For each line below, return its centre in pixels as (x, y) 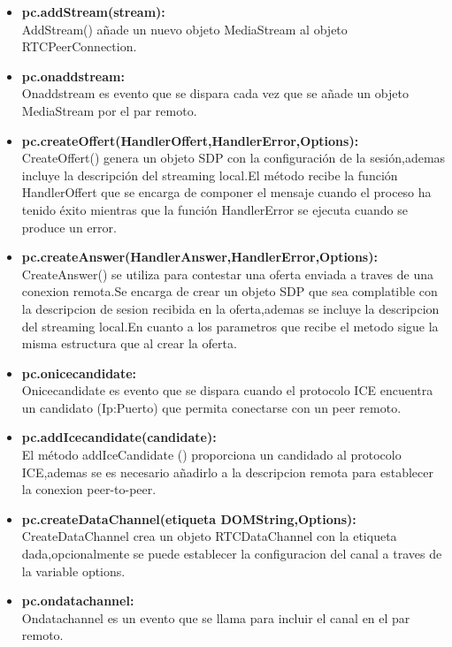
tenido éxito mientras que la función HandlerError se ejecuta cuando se (215, 209)
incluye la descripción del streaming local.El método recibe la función (210, 175)
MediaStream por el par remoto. (109, 110)
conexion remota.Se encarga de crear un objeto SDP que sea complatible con (230, 291)
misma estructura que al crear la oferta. (129, 343)
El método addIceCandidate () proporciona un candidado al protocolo (211, 455)
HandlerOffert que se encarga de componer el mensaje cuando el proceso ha (226, 192)
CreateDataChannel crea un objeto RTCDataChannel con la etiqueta (209, 536)
